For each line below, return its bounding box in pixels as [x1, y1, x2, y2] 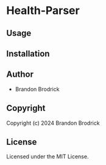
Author [6, 69, 34, 80]
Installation [6, 48, 50, 58]
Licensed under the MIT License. [6, 153, 89, 160]
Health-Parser [6, 4, 80, 18]
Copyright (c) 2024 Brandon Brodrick [6, 119, 100, 127]
